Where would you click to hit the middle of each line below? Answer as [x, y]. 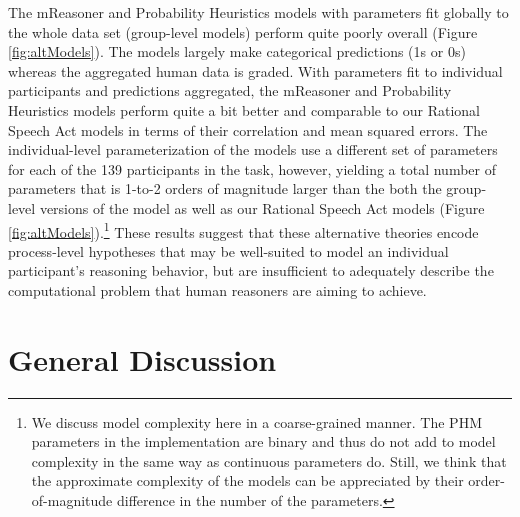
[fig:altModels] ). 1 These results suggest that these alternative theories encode [243, 230]
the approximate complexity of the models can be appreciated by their [247, 480]
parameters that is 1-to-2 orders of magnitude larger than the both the [225, 188]
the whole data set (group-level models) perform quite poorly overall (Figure [243, 31]
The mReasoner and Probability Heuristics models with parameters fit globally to [258, 12]
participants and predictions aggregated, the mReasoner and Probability [230, 90]
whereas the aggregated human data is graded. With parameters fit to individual [255, 70]
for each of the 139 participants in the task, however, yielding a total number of [252, 168]
